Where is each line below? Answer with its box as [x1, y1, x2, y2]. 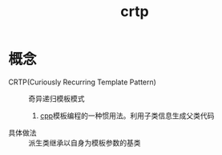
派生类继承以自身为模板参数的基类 [28, 137, 141, 147]
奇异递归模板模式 [28, 93, 85, 103]
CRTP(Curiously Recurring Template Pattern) [8, 77, 156, 87]
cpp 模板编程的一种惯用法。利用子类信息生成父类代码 [39, 111, 215, 120]
